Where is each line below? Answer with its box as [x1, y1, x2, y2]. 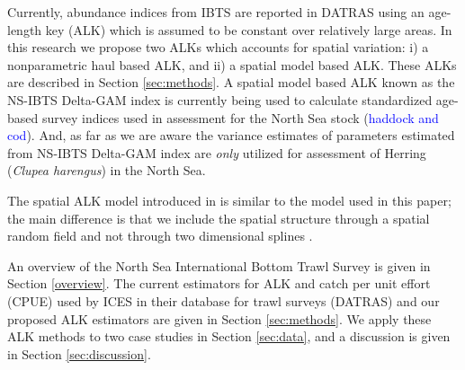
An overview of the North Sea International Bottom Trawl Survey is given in [7, 256, 431, 275]
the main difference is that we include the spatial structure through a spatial [7, 208, 430, 227]
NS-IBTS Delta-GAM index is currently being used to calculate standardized [7, 90, 433, 109]
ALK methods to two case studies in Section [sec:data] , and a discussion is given [7, 327, 451, 346]
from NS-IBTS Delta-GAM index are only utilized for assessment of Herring [7, 143, 426, 162]
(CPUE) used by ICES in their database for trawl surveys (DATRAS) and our [7, 291, 440, 310]
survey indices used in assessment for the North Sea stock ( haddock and [41, 108, 439, 127]
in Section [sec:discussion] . [7, 344, 151, 363]
